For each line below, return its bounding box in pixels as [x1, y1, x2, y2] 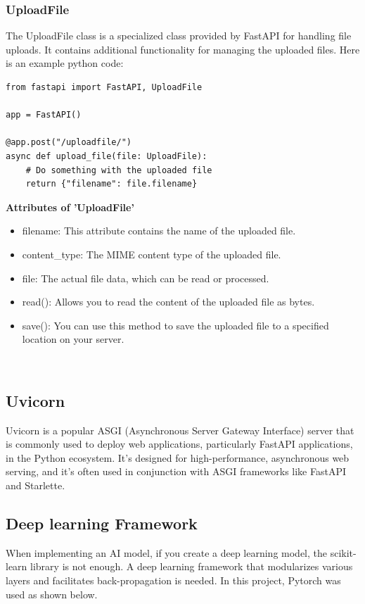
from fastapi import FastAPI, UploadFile [6, 82, 203, 92]
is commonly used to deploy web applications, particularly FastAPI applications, [6, 436, 353, 451]
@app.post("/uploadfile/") [6, 137, 132, 148]
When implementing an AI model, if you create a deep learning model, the [6, 545, 328, 560]
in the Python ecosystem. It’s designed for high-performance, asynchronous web [6, 450, 350, 465]
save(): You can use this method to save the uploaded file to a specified [22, 317, 329, 332]
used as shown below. [6, 586, 98, 601]
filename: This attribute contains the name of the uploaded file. [22, 223, 296, 238]
